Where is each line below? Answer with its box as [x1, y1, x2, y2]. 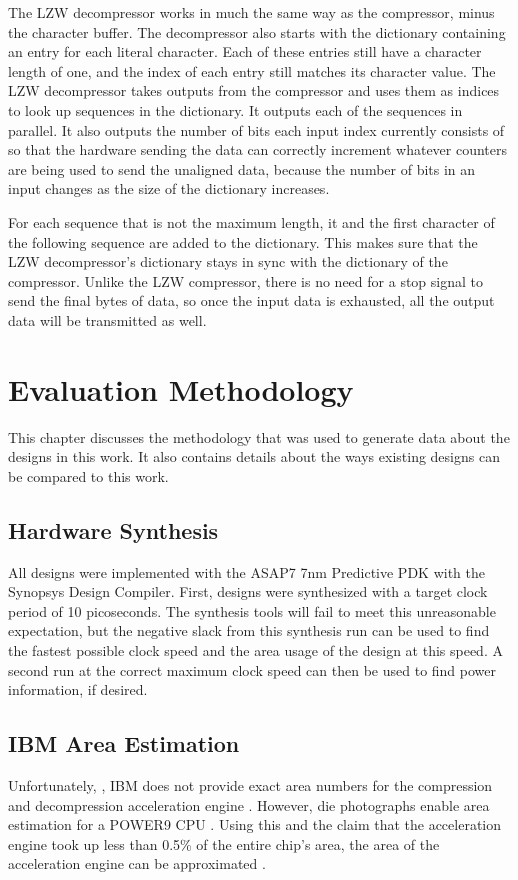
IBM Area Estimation [8, 728, 240, 759]
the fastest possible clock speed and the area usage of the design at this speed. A [8, 639, 503, 660]
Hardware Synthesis [8, 514, 219, 545]
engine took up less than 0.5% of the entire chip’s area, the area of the [8, 833, 440, 854]
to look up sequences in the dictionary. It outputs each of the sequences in [8, 99, 463, 120]
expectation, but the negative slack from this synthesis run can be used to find [8, 620, 490, 641]
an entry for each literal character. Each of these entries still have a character [8, 41, 482, 62]
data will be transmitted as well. [8, 309, 207, 330]
